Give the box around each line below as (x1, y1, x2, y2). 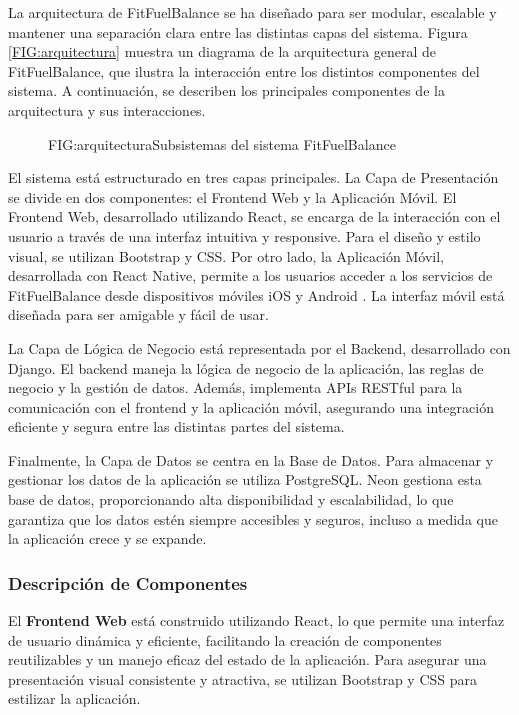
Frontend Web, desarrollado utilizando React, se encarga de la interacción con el (8, 206, 501, 227)
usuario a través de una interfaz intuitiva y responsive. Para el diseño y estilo (8, 225, 481, 246)
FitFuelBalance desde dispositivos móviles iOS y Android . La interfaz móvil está (8, 284, 505, 305)
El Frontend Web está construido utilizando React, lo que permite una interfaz (8, 610, 505, 631)
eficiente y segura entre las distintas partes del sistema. (8, 416, 345, 437)
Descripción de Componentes (8, 570, 248, 595)
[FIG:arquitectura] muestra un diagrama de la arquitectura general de (8, 41, 437, 62)
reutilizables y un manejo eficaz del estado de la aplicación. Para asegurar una (8, 649, 487, 670)
